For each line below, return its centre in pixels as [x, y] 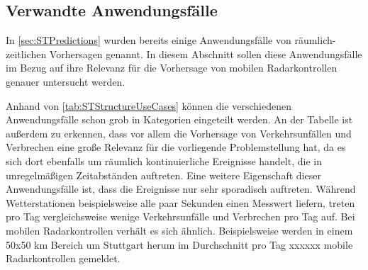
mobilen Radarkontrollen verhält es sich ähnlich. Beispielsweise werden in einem [179, 230]
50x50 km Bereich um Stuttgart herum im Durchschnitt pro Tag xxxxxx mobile [179, 244]
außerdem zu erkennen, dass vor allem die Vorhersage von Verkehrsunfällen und [179, 133]
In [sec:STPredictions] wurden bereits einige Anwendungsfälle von [149, 40]
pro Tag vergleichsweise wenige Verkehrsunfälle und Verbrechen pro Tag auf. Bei [180, 216]
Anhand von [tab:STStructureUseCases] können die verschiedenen [149, 105]
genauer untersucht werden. [66, 81]
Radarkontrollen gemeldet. [63, 258]
